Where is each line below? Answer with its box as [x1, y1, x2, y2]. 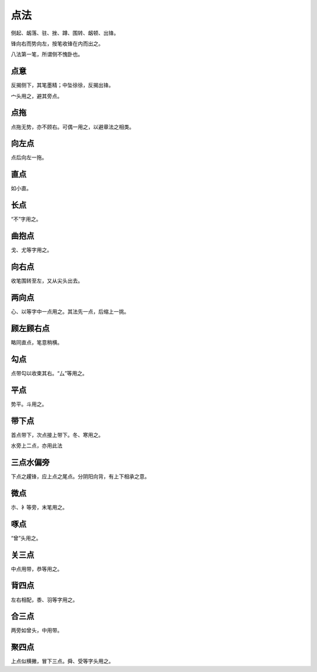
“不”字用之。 [11, 216, 42, 223]
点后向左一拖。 [11, 154, 47, 161]
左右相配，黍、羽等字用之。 [11, 596, 78, 603]
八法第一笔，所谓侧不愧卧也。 [11, 51, 83, 58]
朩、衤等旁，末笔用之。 [11, 503, 68, 510]
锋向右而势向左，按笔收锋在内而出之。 [11, 40, 104, 47]
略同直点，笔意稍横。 [11, 338, 63, 346]
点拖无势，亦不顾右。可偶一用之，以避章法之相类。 [11, 123, 134, 130]
